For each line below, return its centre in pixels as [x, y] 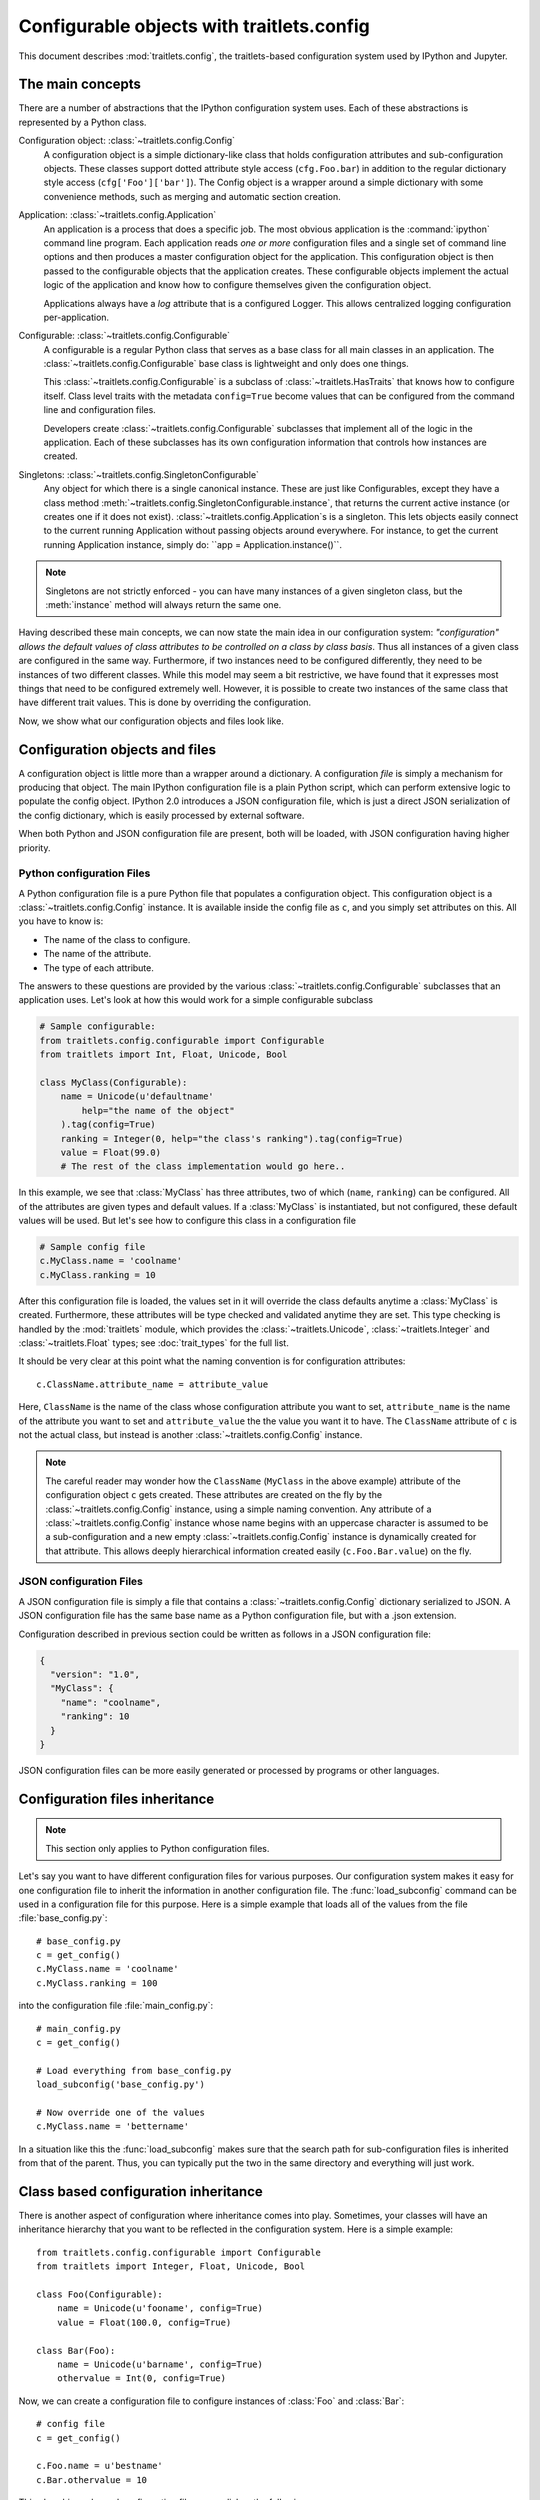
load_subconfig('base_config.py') [120, 2084]
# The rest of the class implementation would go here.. [203, 1166]
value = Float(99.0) [111, 1152]
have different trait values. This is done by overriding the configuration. [165, 702]
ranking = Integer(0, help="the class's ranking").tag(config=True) [232, 1138]
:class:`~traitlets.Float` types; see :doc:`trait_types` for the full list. [153, 1343]
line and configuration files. [100, 410]
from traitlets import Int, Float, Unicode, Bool [163, 1054]
